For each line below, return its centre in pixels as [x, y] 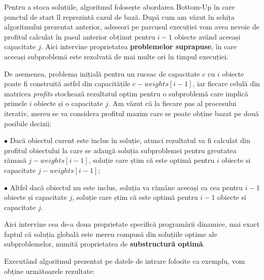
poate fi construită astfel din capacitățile [67, 83]
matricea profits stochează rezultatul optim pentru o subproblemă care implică [126, 93]
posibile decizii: [28, 123]
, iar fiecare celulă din [226, 83]
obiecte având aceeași [207, 36]
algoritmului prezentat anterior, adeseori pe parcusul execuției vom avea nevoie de [132, 27]
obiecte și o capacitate [69, 103]
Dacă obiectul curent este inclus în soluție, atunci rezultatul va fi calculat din [130, 140]
